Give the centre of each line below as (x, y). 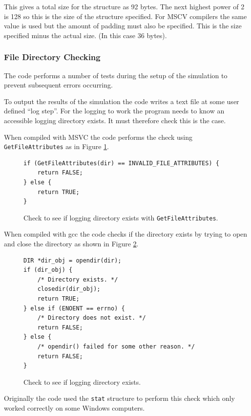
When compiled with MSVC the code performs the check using (98, 137)
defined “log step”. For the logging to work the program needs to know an (114, 111)
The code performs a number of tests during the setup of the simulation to (116, 75)
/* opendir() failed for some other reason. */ (116, 346)
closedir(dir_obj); (69, 289)
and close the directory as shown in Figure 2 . (71, 244)
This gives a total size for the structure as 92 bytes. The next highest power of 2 (124, 6)
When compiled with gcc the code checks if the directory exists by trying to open (126, 234)
